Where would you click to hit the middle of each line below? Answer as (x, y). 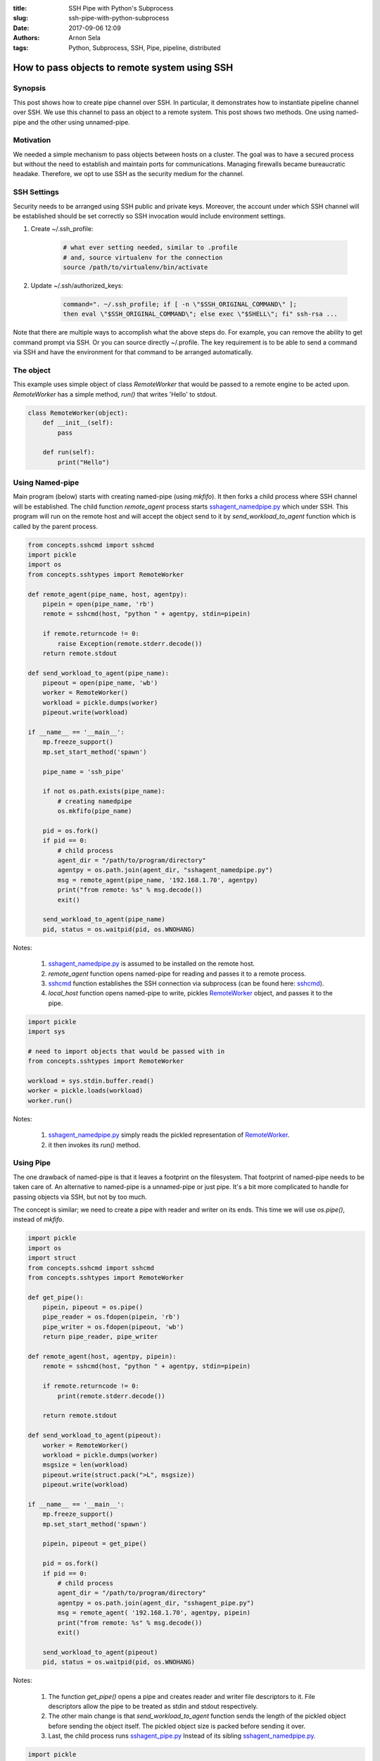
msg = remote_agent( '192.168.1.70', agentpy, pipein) (154, 1613)
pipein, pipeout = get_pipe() (95, 1544)
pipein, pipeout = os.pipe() (93, 1307)
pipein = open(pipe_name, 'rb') (99, 604)
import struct (52, 1258)
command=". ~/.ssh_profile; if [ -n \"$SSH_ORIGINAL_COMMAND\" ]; (180, 304)
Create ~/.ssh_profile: (62, 229)
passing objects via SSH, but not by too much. (80, 1197)
